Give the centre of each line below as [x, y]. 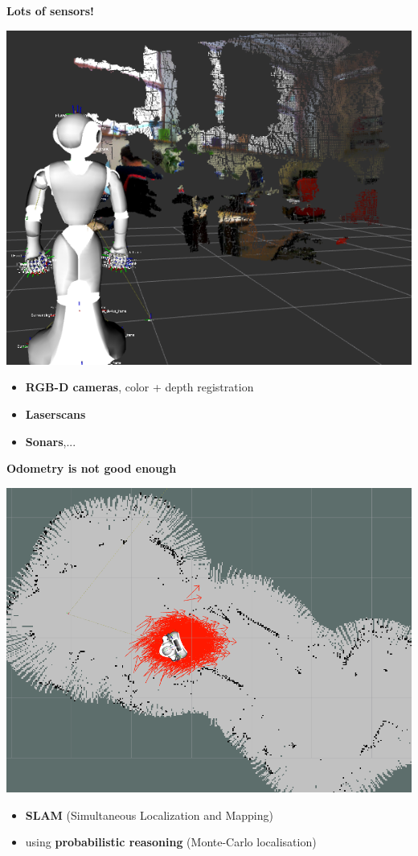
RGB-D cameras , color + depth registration [139, 387]
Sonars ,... [51, 441]
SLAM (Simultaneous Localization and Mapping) [149, 815]
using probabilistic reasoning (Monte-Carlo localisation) [171, 842]
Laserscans [55, 414]
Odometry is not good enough [92, 468]
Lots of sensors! [51, 10]
